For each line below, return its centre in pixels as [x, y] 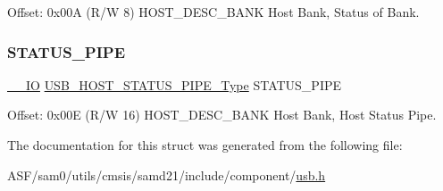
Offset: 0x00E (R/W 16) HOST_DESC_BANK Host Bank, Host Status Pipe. [222, 115]
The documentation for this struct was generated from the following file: [205, 145]
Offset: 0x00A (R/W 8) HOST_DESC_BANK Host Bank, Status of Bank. [213, 12]
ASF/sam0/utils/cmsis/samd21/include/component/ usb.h [167, 174]
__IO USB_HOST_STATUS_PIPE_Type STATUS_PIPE [175, 84]
